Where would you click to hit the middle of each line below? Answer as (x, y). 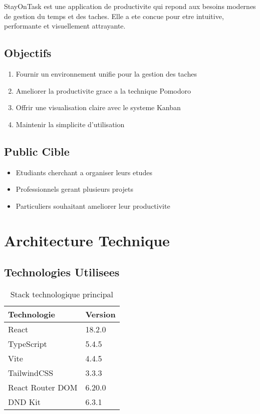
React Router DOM (43, 387)
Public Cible (37, 151)
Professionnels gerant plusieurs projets (74, 189)
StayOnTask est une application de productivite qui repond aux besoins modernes (130, 6)
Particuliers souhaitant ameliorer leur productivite (93, 205)
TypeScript (28, 343)
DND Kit (24, 401)
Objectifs (28, 53)
